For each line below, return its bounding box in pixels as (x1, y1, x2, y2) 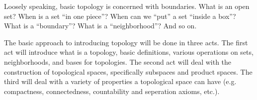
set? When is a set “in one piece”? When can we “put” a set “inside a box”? (4, 10, 236, 21)
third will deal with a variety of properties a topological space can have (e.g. (4, 76, 237, 87)
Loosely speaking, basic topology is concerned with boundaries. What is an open (4, 1, 250, 11)
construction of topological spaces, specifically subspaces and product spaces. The (4, 66, 253, 77)
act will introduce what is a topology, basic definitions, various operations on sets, (4, 47, 254, 57)
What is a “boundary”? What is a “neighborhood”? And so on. (4, 20, 197, 31)
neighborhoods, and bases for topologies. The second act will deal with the (4, 56, 232, 67)
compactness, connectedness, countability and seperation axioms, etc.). (4, 86, 220, 96)
